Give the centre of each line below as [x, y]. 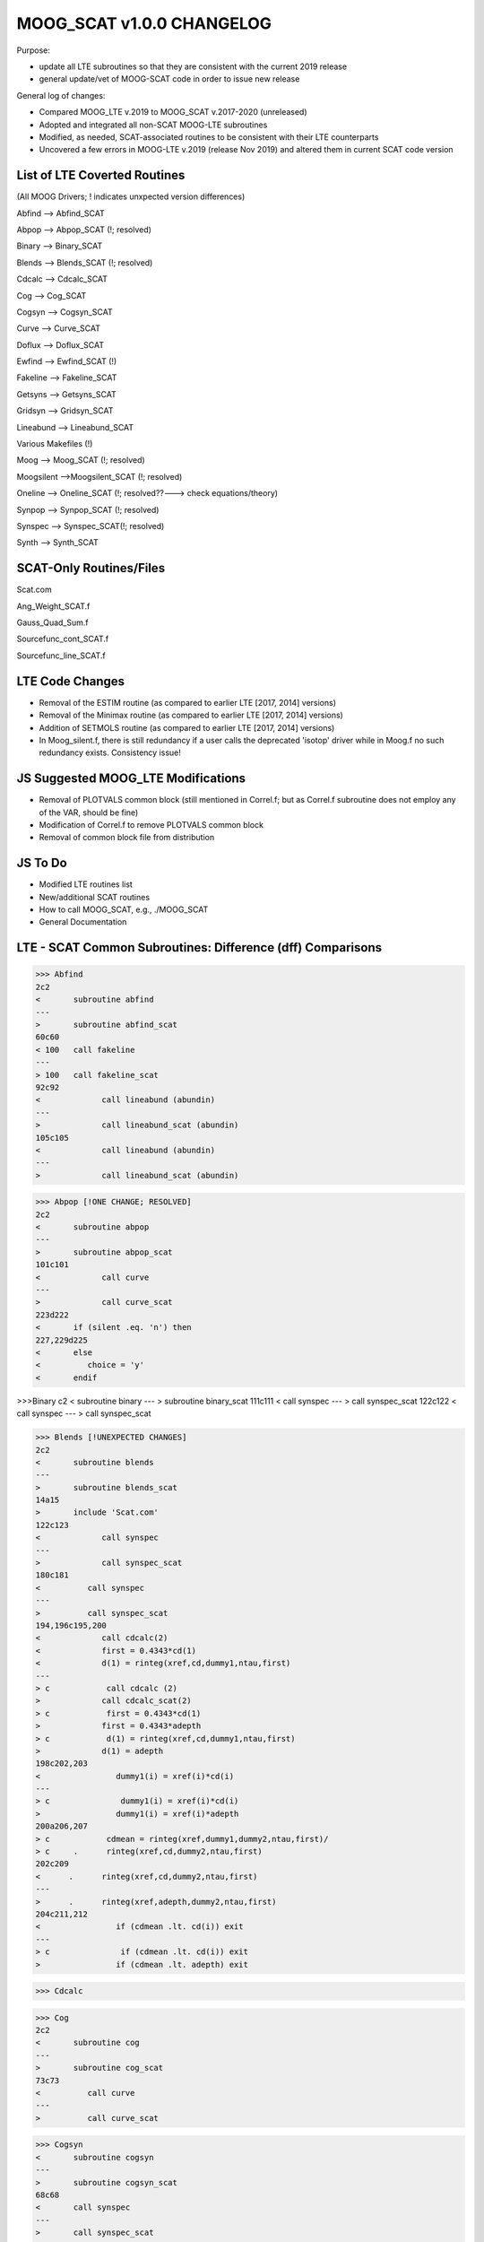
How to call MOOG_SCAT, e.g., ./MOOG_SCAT [124, 909]
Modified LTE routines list [86, 884]
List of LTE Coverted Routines [101, 175]
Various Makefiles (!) [55, 444]
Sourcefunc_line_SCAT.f [61, 656]
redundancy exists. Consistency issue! [110, 752]
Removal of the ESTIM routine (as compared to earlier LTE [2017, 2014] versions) [187, 702]
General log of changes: [61, 95]
